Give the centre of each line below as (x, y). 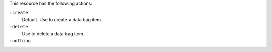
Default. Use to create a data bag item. (62, 19)
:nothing (20, 41)
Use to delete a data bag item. (53, 34)
